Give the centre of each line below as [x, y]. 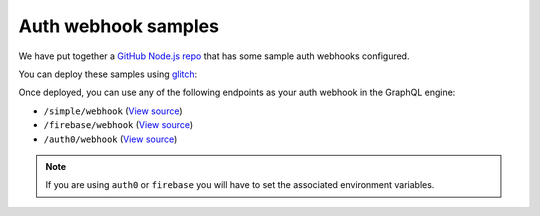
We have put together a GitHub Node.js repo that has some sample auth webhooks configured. [214, 56]
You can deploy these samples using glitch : [108, 74]
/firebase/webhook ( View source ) [118, 125]
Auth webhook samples [119, 26]
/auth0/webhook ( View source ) [110, 139]
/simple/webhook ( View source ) [113, 111]
